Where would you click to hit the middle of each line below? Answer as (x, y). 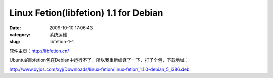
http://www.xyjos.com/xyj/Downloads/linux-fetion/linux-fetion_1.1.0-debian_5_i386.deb (99, 69)
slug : (15, 42)
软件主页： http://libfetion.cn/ (39, 51)
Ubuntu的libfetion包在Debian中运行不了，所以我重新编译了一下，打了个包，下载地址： (99, 60)
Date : (15, 28)
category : (20, 34)
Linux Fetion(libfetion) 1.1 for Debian (86, 13)
